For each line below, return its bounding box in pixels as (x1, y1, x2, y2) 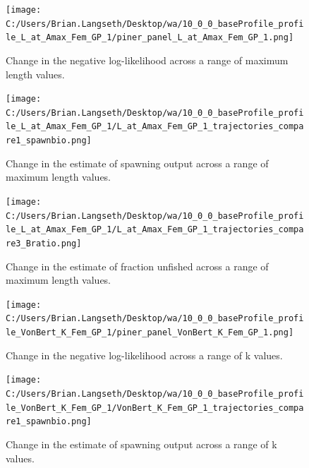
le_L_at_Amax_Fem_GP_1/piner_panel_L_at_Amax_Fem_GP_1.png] (6, 32, 294, 43)
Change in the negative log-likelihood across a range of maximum (6, 52, 289, 67)
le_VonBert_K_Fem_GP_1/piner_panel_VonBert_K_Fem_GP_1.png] (6, 328, 294, 338)
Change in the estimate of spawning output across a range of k (6, 436, 277, 451)
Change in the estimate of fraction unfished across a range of (6, 258, 269, 273)
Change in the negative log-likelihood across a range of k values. (6, 347, 283, 362)
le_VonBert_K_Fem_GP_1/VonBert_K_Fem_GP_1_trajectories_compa (6, 402, 304, 413)
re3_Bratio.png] (6, 238, 82, 248)
